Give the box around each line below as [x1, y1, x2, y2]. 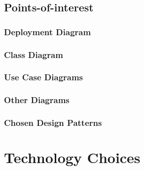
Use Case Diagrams [4, 71, 83, 83]
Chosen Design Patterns [4, 116, 102, 129]
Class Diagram [4, 48, 63, 60]
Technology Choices [4, 147, 141, 168]
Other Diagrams [4, 94, 70, 106]
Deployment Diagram [4, 25, 91, 38]
